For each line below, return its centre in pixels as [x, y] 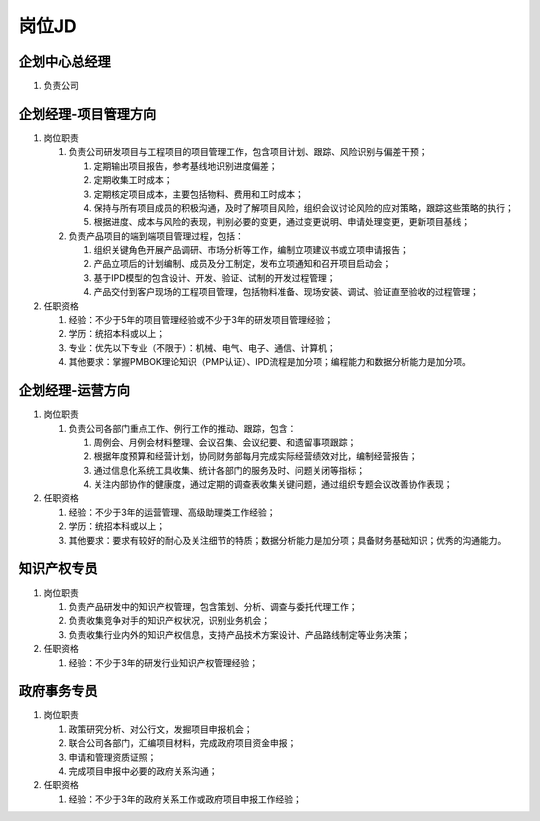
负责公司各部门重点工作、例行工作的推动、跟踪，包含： [182, 428]
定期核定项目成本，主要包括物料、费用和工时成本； [198, 194]
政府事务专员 [58, 691]
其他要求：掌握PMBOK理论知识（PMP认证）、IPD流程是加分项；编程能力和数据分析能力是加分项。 [270, 362]
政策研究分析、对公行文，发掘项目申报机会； [160, 729]
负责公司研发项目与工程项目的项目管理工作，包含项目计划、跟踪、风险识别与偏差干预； [248, 152]
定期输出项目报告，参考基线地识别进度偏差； [185, 166]
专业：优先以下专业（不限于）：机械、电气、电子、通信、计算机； [202, 347]
